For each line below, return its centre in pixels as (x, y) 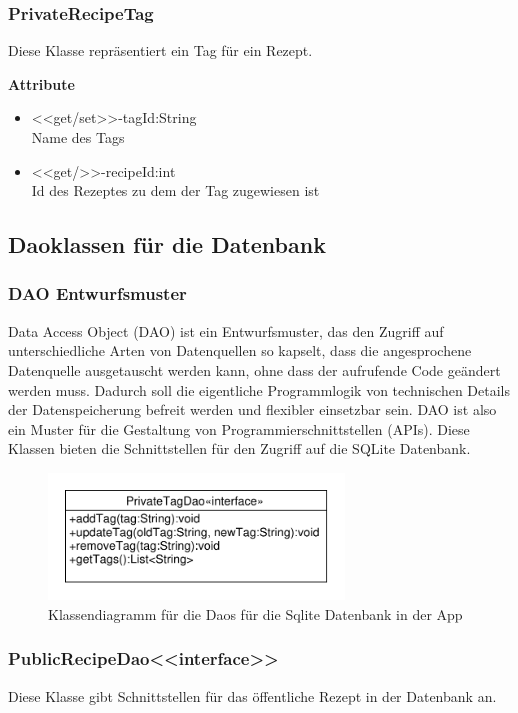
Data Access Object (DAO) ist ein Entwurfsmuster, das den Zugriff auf (226, 330)
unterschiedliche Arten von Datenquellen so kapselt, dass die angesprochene (240, 350)
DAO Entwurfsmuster (97, 293)
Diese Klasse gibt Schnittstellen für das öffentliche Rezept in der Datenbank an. (252, 695)
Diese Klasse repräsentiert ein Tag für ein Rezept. (160, 50)
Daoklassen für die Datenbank (167, 244)
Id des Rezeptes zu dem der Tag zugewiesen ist (175, 190)
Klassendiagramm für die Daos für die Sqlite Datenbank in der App (255, 613)
